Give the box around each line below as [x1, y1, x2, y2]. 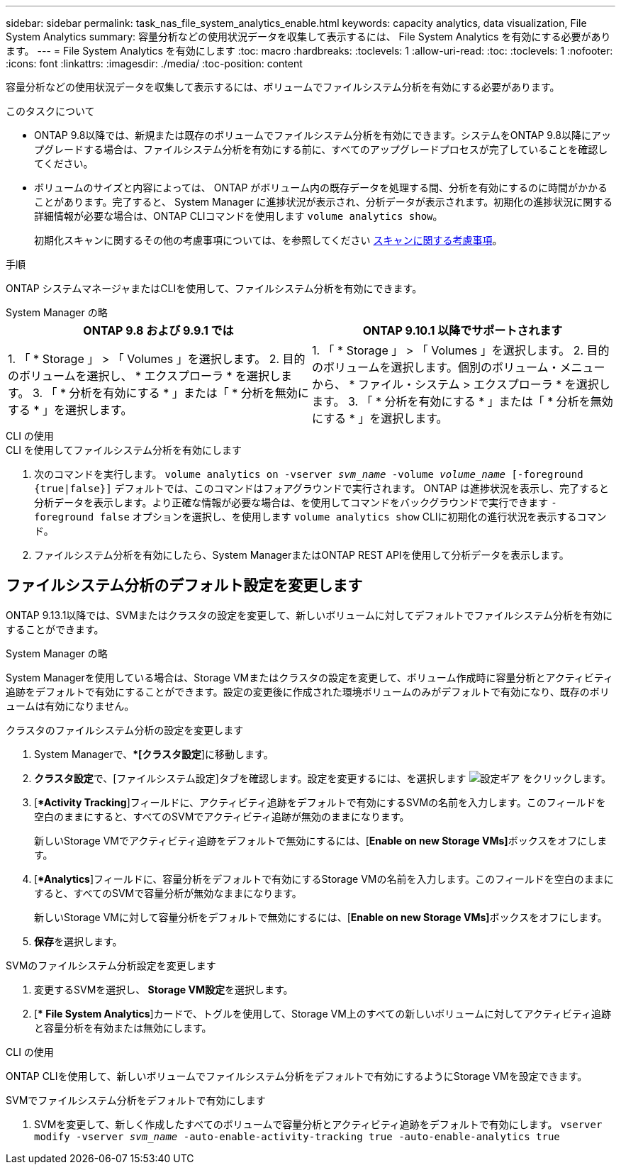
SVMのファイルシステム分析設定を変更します [6, 959, 216, 971]
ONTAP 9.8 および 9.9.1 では [83, 323, 234, 338]
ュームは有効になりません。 [6, 699, 135, 712]
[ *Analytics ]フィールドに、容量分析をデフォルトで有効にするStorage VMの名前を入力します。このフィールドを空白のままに [34, 872, 614, 885]
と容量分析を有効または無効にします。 [34, 1021, 212, 1034]
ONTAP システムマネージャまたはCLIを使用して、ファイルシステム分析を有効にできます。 [6, 282, 423, 294]
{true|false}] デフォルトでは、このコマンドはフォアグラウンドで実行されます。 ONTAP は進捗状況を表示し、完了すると [34, 482, 609, 494]
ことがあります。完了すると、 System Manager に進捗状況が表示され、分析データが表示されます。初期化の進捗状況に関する [34, 196, 613, 208]
